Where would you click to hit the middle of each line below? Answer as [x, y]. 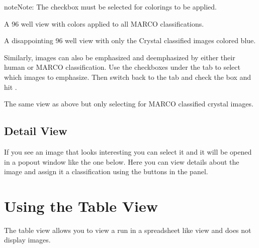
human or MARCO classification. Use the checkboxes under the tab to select [122, 67]
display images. [27, 240]
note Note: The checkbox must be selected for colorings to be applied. [111, 7]
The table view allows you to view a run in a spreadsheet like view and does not [128, 230]
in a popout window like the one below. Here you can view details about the [122, 161]
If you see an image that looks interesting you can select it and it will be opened [128, 151]
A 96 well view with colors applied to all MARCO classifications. [104, 23]
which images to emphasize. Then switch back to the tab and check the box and [127, 77]
